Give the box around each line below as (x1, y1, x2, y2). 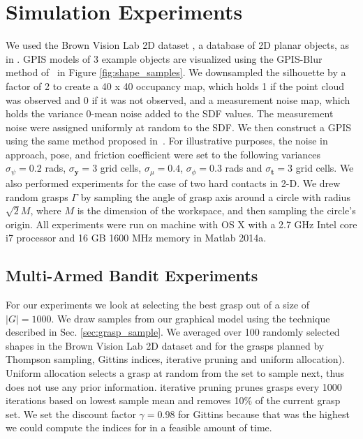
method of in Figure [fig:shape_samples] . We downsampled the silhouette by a (6, 65, 346, 80)
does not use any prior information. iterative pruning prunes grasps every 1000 (6, 379, 342, 394)
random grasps (6, 189, 68, 204)
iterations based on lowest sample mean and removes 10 (6, 393, 244, 408)
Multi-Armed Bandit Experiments (6, 265, 258, 286)
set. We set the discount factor (6, 406, 136, 421)
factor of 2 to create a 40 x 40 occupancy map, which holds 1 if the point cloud (6, 78, 345, 93)
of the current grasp (255, 393, 341, 408)
